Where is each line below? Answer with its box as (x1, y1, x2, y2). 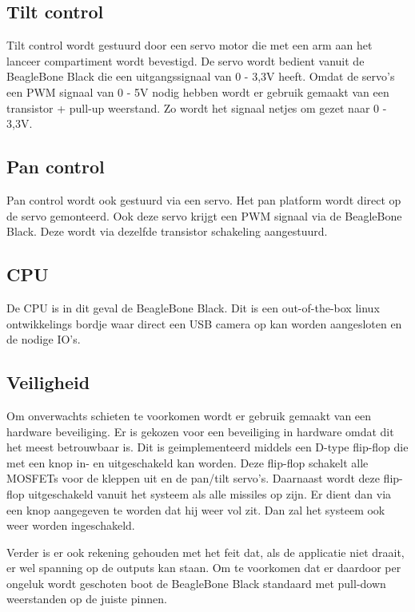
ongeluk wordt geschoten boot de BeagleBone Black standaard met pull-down (6, 574, 386, 591)
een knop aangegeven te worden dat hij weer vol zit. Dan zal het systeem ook (6, 501, 385, 518)
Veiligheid (6, 370, 90, 395)
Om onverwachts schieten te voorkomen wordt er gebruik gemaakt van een (6, 407, 372, 423)
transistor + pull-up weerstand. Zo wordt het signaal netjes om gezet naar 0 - (6, 99, 387, 116)
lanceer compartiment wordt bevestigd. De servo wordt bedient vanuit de (6, 52, 365, 69)
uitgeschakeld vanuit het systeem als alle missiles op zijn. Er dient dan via (28, 485, 392, 502)
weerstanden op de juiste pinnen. (6, 590, 167, 607)
